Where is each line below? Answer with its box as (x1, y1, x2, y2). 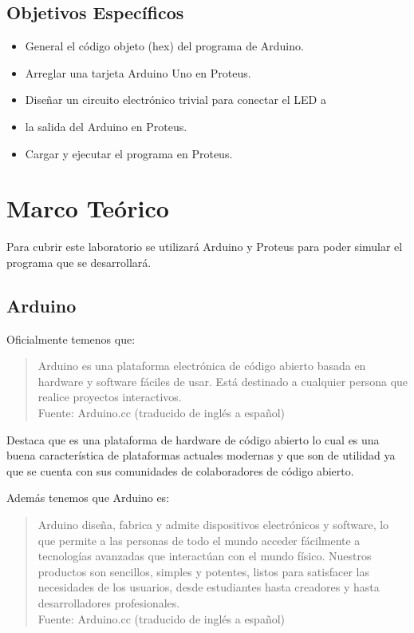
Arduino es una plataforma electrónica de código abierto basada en (37, 357, 366, 374)
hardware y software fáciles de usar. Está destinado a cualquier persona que (37, 372, 408, 389)
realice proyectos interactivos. (37, 388, 182, 405)
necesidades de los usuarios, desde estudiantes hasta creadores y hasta (37, 579, 380, 595)
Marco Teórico (6, 192, 169, 225)
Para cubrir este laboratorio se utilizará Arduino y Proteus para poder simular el (6, 238, 403, 255)
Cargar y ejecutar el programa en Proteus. (25, 145, 233, 161)
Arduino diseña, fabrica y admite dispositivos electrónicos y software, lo (37, 516, 389, 533)
